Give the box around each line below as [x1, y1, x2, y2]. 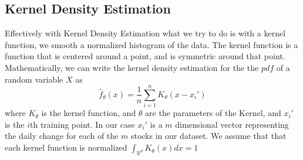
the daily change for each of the [5, 130, 119, 142]
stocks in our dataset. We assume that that [130, 130, 287, 142]
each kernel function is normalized [5, 141, 127, 154]
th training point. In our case [30, 118, 135, 130]
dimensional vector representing [175, 118, 289, 130]
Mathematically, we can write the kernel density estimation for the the [5, 61, 259, 73]
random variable [5, 73, 63, 85]
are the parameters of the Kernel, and [145, 107, 281, 119]
